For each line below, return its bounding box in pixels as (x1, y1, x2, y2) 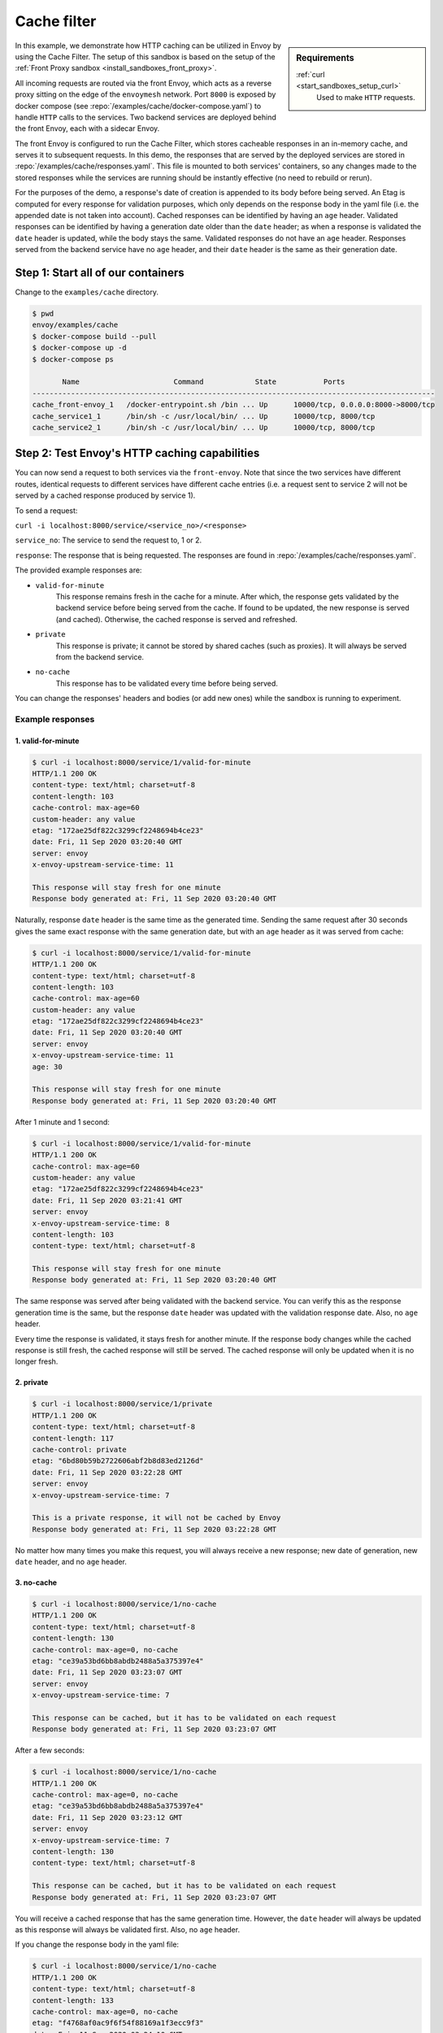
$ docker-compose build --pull (32, 332, 158, 341)
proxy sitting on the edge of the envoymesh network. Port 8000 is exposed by (15, 89, 276, 99)
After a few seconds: (15, 1745, 85, 1756)
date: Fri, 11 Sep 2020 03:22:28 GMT (32, 1468, 183, 1477)
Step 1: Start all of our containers (15, 266, 185, 280)
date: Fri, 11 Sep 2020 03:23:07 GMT (32, 1668, 183, 1677)
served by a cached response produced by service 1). (15, 490, 196, 500)
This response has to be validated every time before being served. (55, 678, 278, 688)
